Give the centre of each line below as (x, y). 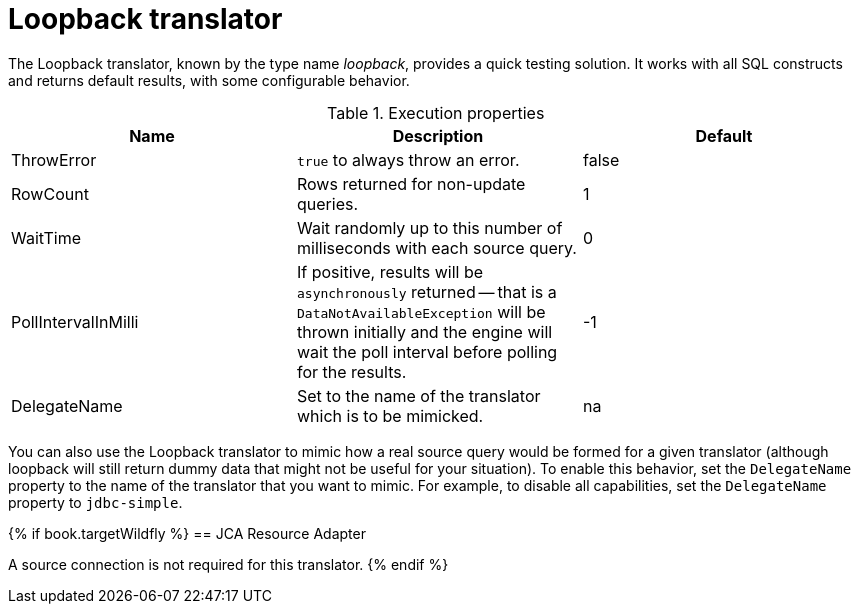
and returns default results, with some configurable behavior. (209, 80)
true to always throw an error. (408, 159)
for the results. (351, 371)
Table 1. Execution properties (436, 112)
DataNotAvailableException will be (421, 311)
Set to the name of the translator (418, 395)
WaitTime (46, 237)
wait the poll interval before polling (427, 351)
